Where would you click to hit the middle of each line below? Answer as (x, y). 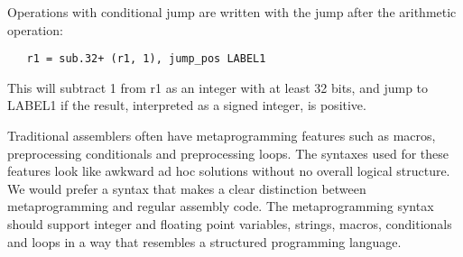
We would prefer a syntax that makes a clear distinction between (187, 188)
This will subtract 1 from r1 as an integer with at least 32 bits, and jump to (218, 87)
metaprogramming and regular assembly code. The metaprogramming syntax (221, 206)
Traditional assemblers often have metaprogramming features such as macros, (222, 136)
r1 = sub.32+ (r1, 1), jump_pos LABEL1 (146, 59)
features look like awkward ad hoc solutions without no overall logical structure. (229, 171)
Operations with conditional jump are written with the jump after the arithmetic (232, 12)
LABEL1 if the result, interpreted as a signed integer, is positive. (187, 105)
